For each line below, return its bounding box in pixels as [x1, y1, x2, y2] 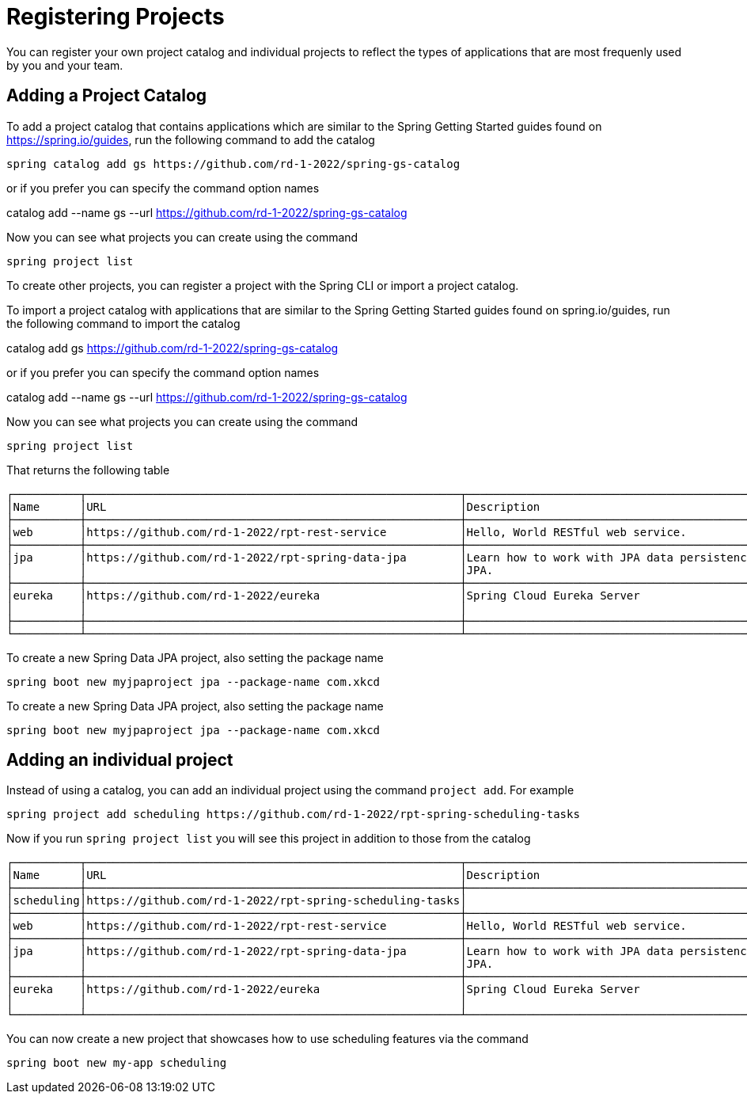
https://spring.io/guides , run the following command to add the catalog [6, 132, 375, 147]
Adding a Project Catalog [6, 86, 207, 106]
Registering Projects [6, 3, 225, 30]
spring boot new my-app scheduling [6, 1056, 227, 1070]
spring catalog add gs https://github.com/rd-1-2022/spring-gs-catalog [6, 157, 461, 170]
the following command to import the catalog [6, 316, 241, 330]
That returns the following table [6, 462, 170, 477]
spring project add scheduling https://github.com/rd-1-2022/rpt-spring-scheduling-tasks [6, 808, 580, 821]
